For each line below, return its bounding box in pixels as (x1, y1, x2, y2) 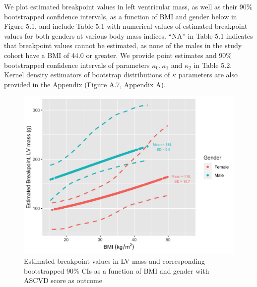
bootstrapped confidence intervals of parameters (4, 59, 150, 70)
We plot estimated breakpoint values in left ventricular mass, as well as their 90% (4, 1, 253, 11)
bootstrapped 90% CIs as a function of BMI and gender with (24, 265, 209, 276)
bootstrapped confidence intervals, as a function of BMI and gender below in (4, 11, 237, 21)
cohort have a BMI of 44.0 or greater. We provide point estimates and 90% (4, 50, 232, 60)
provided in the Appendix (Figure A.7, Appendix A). (4, 79, 166, 89)
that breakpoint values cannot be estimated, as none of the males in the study (4, 40, 242, 51)
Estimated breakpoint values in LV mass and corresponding (24, 255, 205, 266)
